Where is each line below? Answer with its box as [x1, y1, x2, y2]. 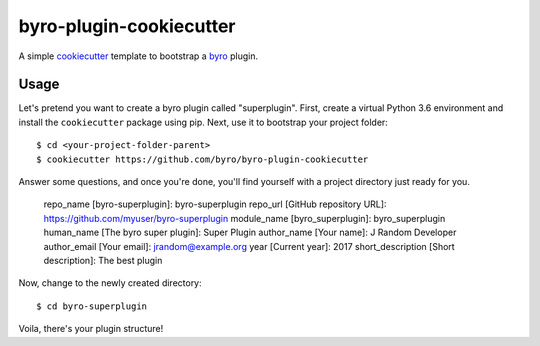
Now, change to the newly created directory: [18, 277, 202, 289]
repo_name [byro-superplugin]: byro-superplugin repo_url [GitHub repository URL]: [43, 198, 387, 210]
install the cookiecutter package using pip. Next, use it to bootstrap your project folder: [18, 116, 389, 128]
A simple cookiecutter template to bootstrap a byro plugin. [18, 50, 259, 62]
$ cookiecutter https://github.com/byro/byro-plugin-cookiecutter [36, 153, 369, 165]
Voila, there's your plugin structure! [18, 323, 164, 335]
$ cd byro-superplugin [36, 300, 148, 312]
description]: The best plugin [43, 254, 163, 266]
